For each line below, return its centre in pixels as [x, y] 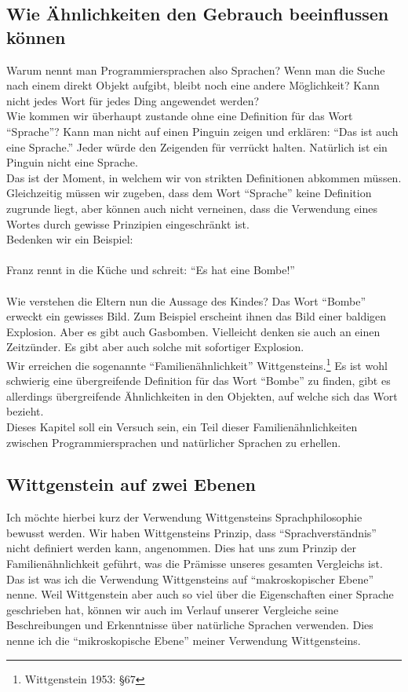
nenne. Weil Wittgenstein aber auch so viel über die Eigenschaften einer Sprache [200, 594]
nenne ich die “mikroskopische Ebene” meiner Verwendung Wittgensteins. [184, 641]
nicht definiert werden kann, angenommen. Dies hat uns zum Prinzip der [181, 548]
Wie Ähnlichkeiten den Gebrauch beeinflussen [198, 14]
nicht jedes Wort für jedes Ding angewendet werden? [133, 100]
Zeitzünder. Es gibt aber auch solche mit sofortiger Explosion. [155, 347]
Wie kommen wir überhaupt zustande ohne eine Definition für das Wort [180, 116]
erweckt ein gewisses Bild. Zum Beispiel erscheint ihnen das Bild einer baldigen [197, 316]
